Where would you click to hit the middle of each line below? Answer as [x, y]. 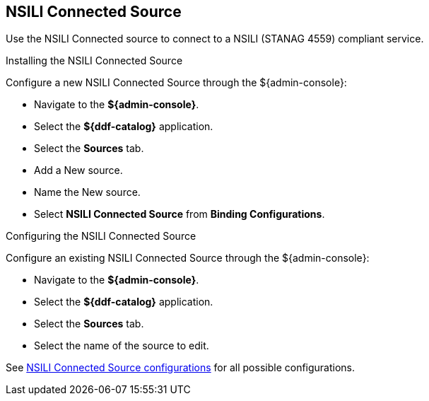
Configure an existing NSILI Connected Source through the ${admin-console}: [188, 258]
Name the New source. [87, 192]
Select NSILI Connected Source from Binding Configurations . [180, 214]
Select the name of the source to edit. [122, 346]
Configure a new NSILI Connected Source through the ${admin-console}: [176, 83]
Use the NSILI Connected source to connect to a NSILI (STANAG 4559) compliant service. [215, 39]
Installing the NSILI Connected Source [94, 61]
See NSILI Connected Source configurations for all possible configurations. [181, 368]
